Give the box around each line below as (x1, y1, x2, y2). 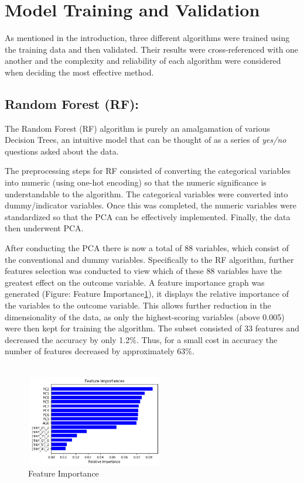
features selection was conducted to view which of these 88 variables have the (5, 265, 282, 277)
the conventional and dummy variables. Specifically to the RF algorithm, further (5, 253, 294, 265)
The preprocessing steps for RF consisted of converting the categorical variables (5, 165, 291, 177)
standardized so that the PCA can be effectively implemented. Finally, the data (5, 210, 291, 222)
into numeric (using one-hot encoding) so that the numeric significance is (5, 176, 267, 189)
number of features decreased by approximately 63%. (5, 345, 194, 357)
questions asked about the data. (5, 145, 119, 157)
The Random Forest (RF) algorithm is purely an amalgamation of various (5, 122, 271, 134)
